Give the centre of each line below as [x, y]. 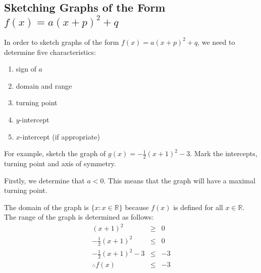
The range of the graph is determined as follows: [79, 217]
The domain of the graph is [46, 207]
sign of [26, 69]
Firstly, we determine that [44, 180]
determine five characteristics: [50, 52]
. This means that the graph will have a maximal [179, 180]
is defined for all [198, 207]
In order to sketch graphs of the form [62, 42]
